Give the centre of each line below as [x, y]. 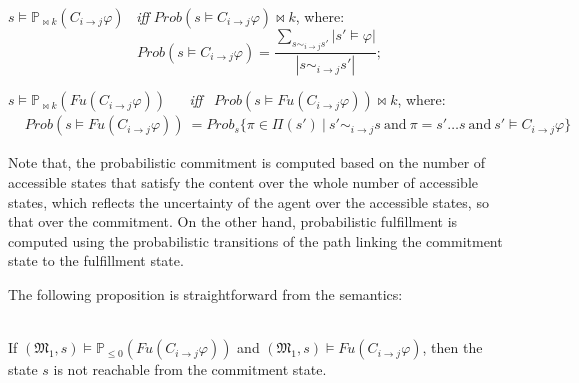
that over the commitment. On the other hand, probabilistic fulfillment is [233, 221]
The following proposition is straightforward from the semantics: [205, 293]
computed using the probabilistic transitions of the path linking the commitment [255, 240]
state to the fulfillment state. [96, 260]
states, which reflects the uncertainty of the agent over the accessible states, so [248, 201]
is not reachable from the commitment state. [190, 369]
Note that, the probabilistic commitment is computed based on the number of [247, 162]
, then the [452, 347]
